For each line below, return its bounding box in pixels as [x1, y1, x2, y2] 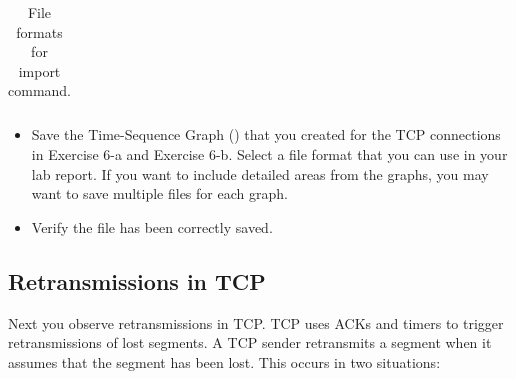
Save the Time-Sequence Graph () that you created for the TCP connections [31, 124, 501, 145]
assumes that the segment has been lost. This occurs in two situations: [8, 351, 441, 372]
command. [8, 80, 71, 101]
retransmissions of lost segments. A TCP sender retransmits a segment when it [8, 332, 492, 353]
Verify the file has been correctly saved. [31, 216, 273, 237]
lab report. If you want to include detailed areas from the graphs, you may [31, 163, 489, 184]
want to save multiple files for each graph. [31, 183, 288, 204]
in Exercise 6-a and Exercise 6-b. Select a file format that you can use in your [31, 144, 508, 165]
